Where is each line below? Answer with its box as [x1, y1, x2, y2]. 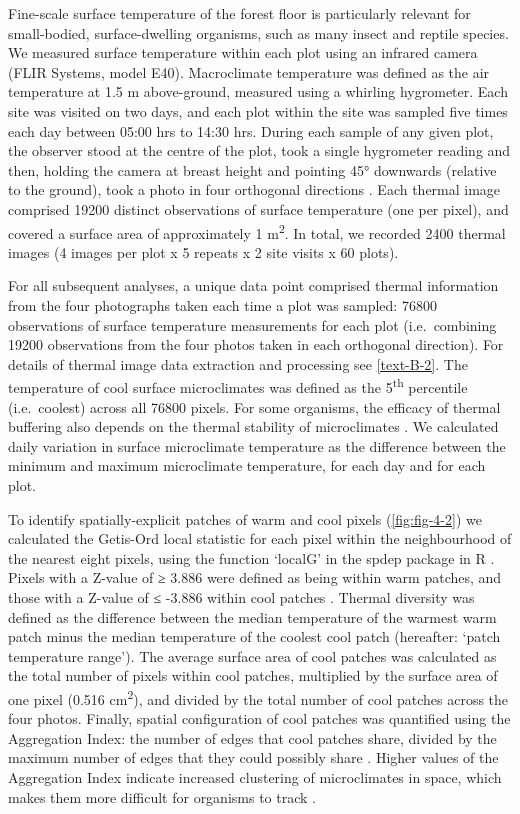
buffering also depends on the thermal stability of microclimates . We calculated [8, 416, 499, 437]
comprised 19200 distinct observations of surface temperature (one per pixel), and [8, 198, 509, 219]
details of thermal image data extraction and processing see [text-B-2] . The [8, 353, 468, 374]
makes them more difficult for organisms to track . [8, 786, 316, 807]
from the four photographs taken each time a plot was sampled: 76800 [8, 294, 437, 315]
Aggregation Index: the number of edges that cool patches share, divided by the [8, 727, 497, 748]
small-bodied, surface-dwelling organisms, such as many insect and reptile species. [8, 22, 509, 43]
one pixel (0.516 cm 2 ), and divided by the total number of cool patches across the [8, 685, 509, 709]
